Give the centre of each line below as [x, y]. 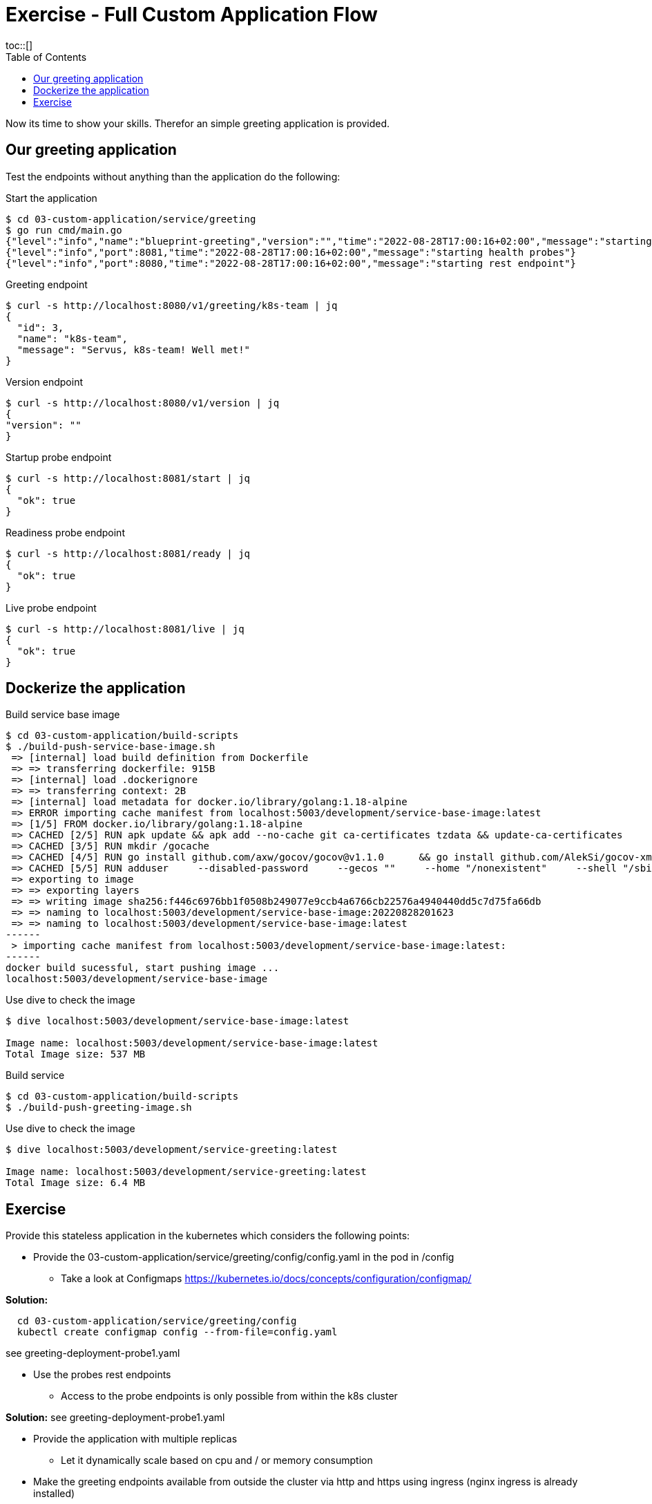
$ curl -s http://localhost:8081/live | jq [125, 629]
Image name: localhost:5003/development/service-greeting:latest [186, 1172]
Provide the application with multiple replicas [135, 1439]
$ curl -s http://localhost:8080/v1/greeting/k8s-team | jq [172, 305]
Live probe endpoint [51, 608]
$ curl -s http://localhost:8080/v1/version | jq [143, 403]
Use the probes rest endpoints [102, 1375]
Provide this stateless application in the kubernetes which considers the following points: [208, 1236]
